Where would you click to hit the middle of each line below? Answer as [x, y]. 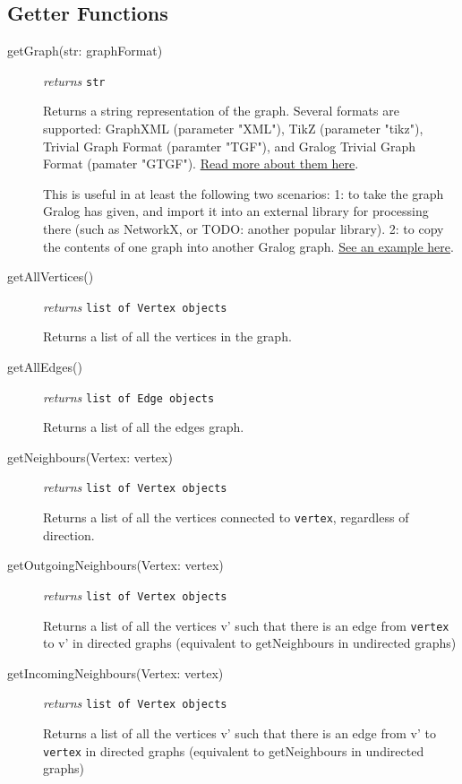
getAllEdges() [45, 367]
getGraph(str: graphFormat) [85, 51]
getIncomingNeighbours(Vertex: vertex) [115, 672]
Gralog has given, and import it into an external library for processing [236, 211]
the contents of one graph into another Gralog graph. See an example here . [248, 246]
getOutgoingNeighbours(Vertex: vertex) [115, 565]
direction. [69, 534]
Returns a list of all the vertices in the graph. [167, 336]
